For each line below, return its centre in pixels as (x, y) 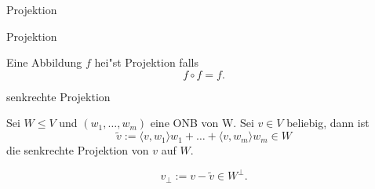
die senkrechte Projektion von (78, 150)
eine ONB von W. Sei (202, 123)
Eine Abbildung (44, 62)
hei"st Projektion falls (146, 62)
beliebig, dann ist (328, 123)
